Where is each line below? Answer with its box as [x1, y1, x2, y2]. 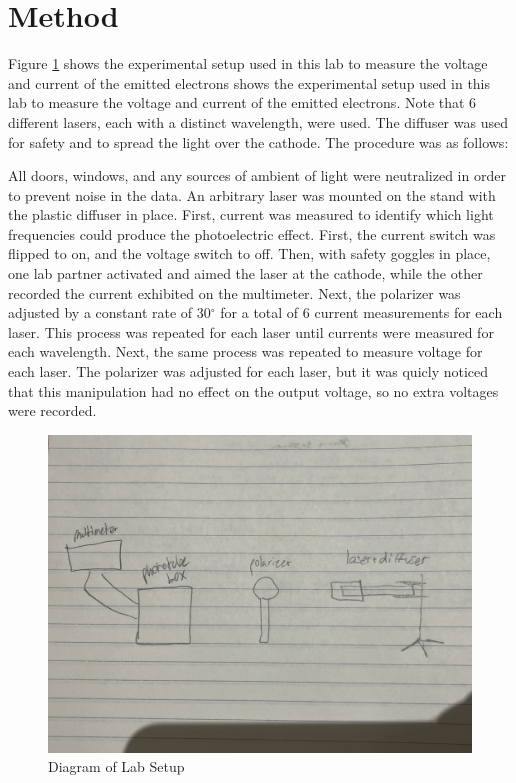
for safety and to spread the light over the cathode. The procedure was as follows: [8, 131, 509, 152]
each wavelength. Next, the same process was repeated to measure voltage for [8, 341, 483, 362]
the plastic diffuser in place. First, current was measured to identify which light [8, 204, 494, 225]
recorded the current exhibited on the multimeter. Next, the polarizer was [8, 282, 461, 303]
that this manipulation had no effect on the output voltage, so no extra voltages [8, 380, 499, 401]
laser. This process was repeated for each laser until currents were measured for [8, 321, 494, 342]
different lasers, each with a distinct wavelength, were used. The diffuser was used [8, 111, 508, 132]
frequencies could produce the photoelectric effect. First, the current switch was [8, 223, 496, 244]
